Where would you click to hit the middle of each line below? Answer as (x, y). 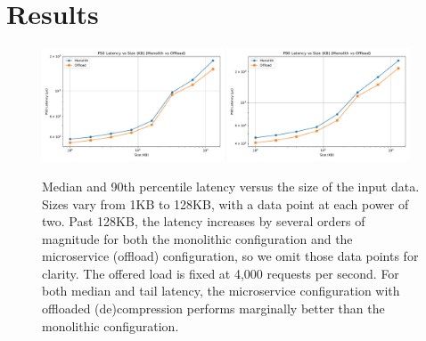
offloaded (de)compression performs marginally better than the (213, 309)
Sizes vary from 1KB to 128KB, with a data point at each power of (225, 203)
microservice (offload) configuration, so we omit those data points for (230, 256)
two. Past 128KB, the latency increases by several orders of (204, 221)
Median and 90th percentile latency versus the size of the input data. (231, 186)
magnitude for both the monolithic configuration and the (197, 238)
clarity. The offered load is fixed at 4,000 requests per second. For (221, 273)
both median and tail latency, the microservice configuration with (221, 291)
